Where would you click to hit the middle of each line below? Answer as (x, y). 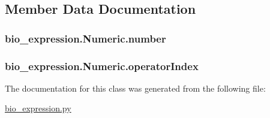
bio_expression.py (38, 108)
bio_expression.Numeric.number (85, 38)
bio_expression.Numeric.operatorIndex (102, 66)
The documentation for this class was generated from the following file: (135, 88)
